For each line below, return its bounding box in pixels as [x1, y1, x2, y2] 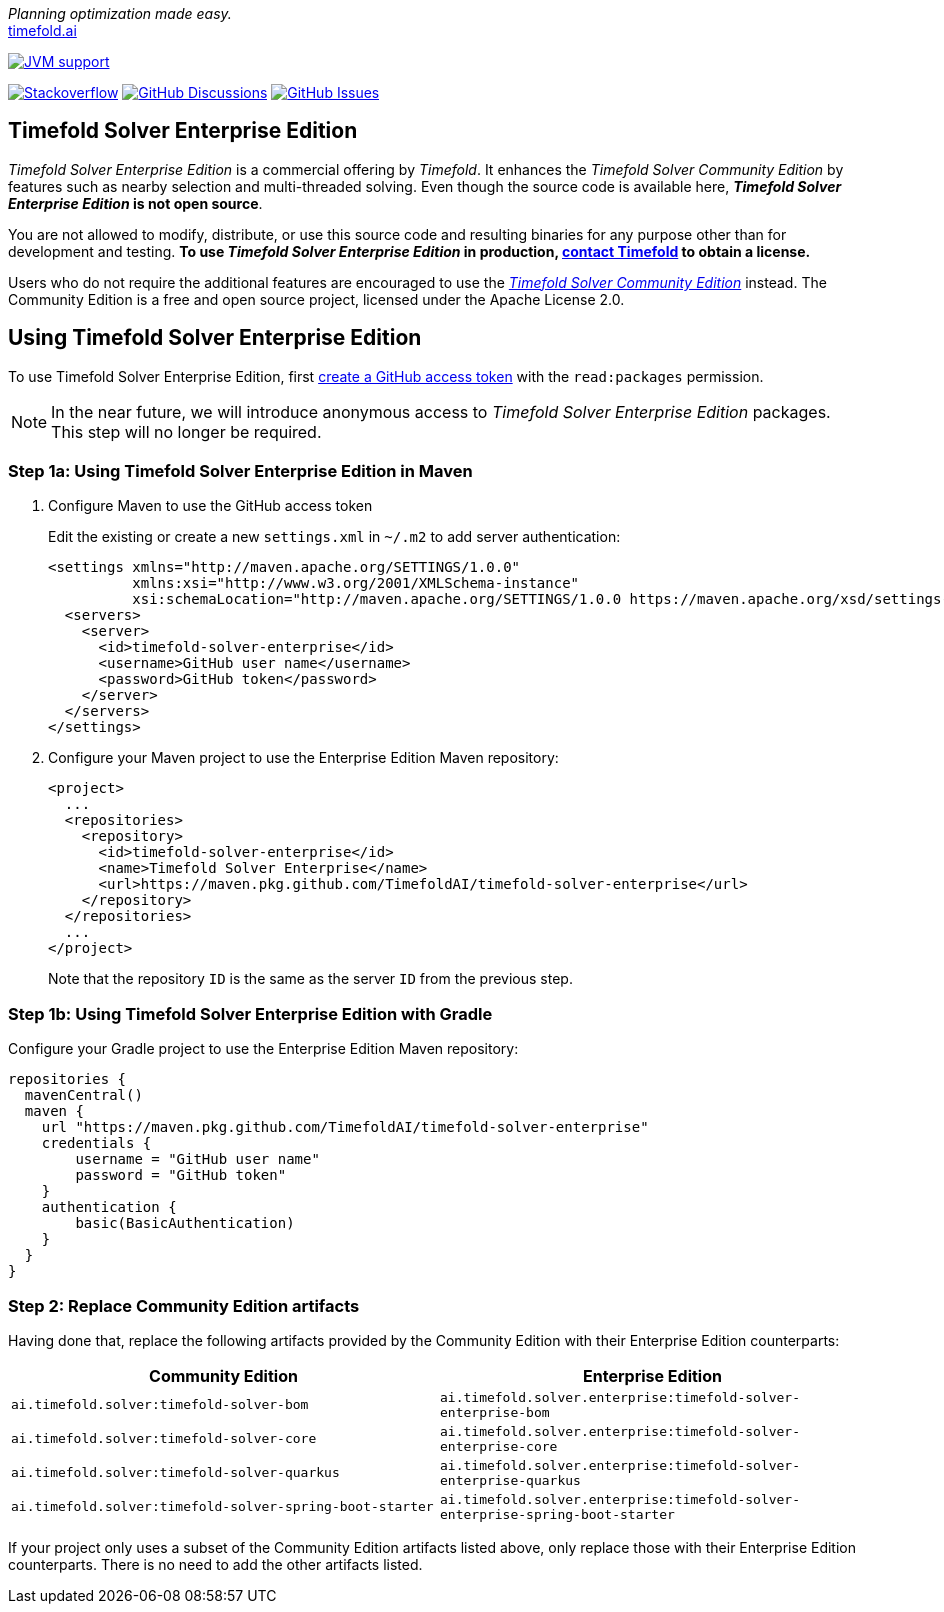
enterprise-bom [440, 1404, 550, 1420]
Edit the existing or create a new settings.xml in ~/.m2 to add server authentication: [48, 528, 621, 546]
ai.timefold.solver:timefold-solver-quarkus [11, 1465, 340, 1481]
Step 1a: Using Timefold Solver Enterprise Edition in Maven [8, 461, 473, 482]
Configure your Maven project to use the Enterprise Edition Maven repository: [48, 749, 559, 767]
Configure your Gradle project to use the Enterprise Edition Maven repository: [8, 1040, 519, 1058]
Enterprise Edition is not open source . [8, 194, 263, 212]
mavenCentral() [24, 1087, 143, 1104]
